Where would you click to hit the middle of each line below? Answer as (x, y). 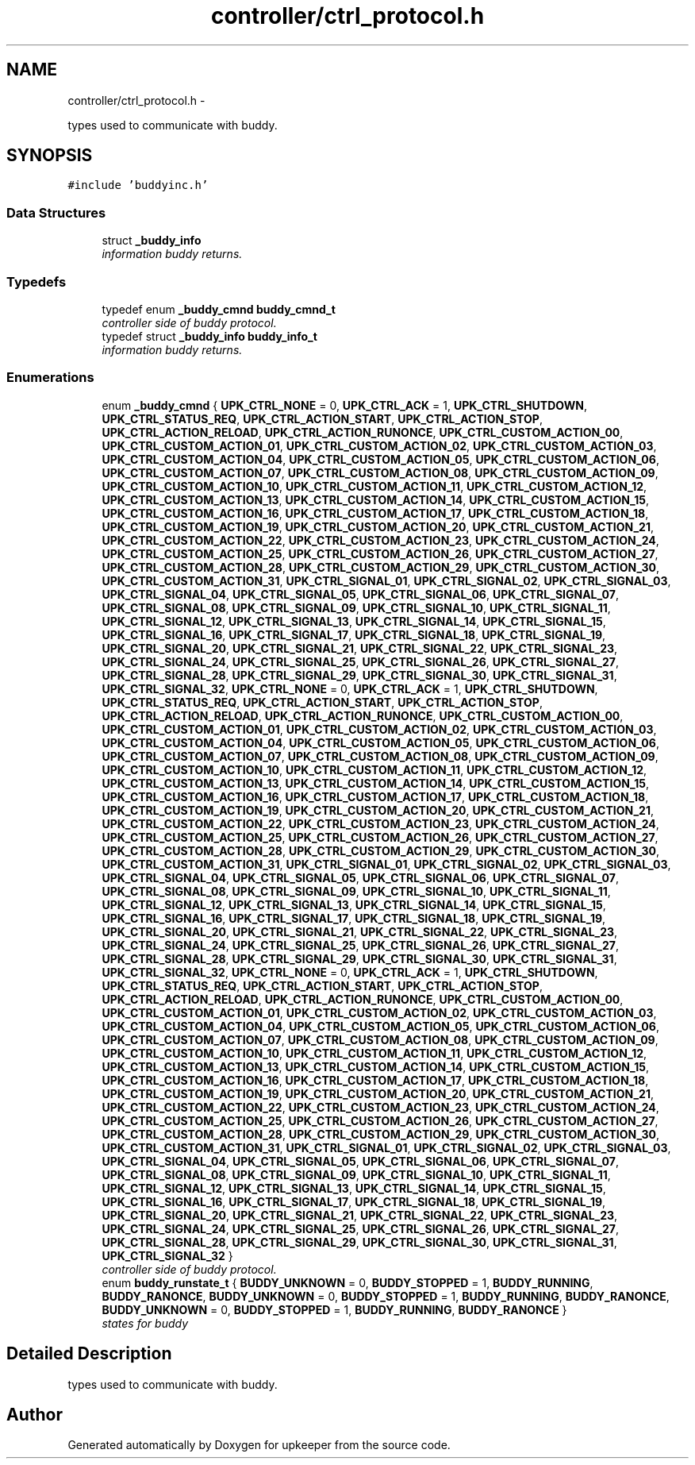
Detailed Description (89, 1354)
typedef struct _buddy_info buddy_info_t (209, 336)
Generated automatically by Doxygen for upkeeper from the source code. (259, 1445)
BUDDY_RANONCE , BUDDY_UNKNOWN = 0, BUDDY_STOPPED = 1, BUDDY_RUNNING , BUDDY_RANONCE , (386, 1296)
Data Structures (56, 212)
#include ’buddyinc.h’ (138, 185)
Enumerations (50, 378)
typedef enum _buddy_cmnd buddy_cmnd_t (219, 309)
